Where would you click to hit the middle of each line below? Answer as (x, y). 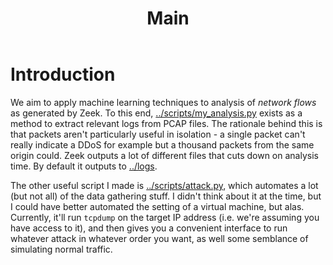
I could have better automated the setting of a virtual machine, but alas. (157, 206)
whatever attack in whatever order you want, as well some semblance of (159, 238)
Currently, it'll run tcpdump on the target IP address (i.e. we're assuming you (165, 217)
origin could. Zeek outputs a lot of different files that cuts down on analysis (164, 155)
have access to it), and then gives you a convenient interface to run (149, 228)
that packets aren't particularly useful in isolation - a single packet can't (158, 134)
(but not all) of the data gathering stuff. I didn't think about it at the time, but (166, 196)
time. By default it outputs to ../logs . (84, 166)
